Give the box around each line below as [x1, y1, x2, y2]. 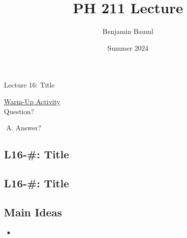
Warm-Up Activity [4, 96, 61, 106]
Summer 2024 [107, 42, 149, 53]
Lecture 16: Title [4, 80, 55, 90]
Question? [4, 106, 34, 116]
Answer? [15, 122, 41, 133]
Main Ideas [4, 204, 62, 219]
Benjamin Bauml [102, 26, 154, 36]
